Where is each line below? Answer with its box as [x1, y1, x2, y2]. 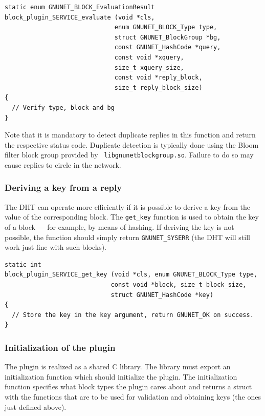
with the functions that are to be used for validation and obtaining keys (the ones [5, 391, 261, 402]
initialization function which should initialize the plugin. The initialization [5, 371, 237, 382]
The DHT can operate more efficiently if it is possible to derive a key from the [5, 201, 251, 212]
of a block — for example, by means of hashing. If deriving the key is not [5, 222, 234, 232]
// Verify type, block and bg [12, 104, 115, 111]
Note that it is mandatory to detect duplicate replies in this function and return [5, 129, 256, 140]
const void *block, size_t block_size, [111, 281, 247, 289]
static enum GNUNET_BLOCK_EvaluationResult [5, 4, 155, 11]
